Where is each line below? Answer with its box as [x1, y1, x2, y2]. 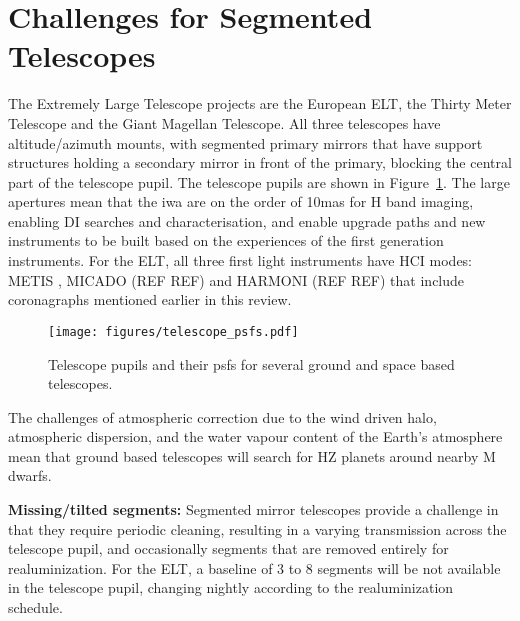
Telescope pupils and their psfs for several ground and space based [48, 353, 455, 374]
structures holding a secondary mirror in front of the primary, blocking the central [8, 152, 512, 173]
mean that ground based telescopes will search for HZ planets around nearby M [8, 445, 496, 466]
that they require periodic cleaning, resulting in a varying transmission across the [8, 518, 507, 539]
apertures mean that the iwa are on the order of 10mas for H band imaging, [8, 191, 474, 212]
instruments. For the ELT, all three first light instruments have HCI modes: [8, 250, 473, 271]
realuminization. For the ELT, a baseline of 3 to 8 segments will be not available [8, 557, 501, 578]
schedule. [8, 597, 63, 618]
